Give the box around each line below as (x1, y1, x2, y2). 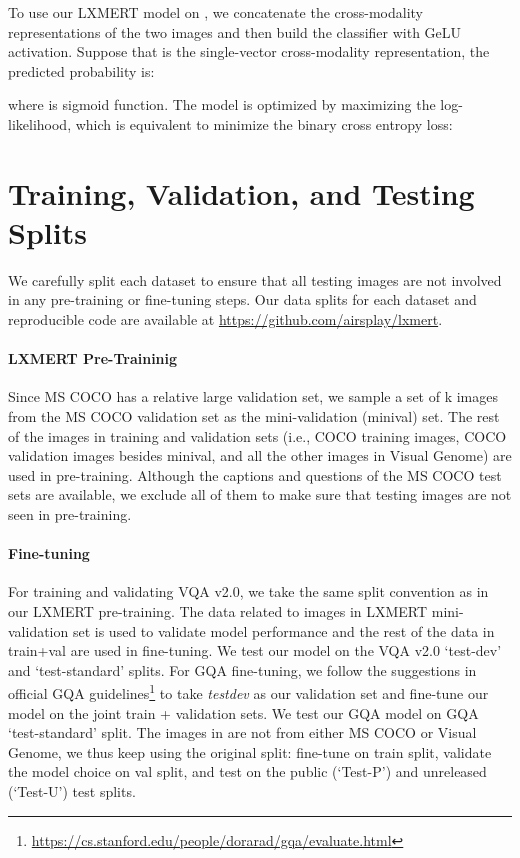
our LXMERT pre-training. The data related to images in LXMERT (8, 601, 428, 621)
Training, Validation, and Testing (8, 172, 475, 213)
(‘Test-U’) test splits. (8, 781, 136, 801)
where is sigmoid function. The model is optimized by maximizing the (8, 94, 436, 115)
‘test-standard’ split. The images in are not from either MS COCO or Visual (8, 722, 477, 743)
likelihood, (8, 113, 72, 134)
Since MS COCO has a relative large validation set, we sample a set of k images (8, 386, 498, 407)
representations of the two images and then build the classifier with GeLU (8, 21, 462, 42)
